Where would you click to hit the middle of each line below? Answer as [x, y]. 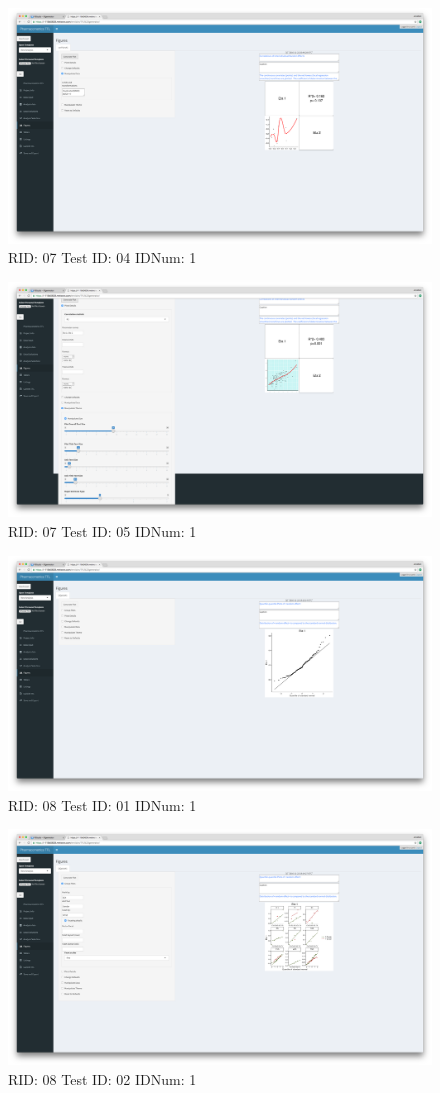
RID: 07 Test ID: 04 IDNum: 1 [102, 257]
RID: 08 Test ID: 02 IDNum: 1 [102, 1078]
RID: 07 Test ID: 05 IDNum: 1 [102, 530]
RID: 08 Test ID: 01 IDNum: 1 [102, 804]
